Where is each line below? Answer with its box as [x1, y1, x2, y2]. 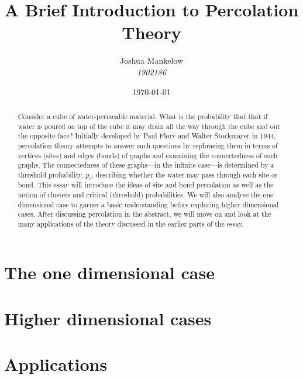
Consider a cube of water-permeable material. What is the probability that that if [18, 111, 268, 121]
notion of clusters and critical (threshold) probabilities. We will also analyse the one [18, 189, 274, 199]
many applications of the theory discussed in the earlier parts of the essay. [18, 218, 244, 228]
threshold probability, [18, 169, 84, 179]
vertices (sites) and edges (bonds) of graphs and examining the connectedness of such [18, 150, 278, 160]
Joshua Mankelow [120, 54, 183, 67]
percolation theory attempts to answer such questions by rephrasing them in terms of [18, 140, 278, 150]
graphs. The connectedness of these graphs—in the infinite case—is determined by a [18, 160, 274, 170]
